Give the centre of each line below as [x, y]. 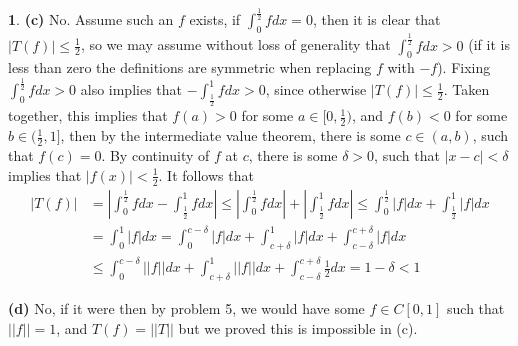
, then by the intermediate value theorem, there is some [230, 135]
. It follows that [206, 174]
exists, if [215, 19]
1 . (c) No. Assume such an [91, 19]
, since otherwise [316, 89]
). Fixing [464, 67]
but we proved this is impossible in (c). [298, 327]
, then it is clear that [376, 19]
